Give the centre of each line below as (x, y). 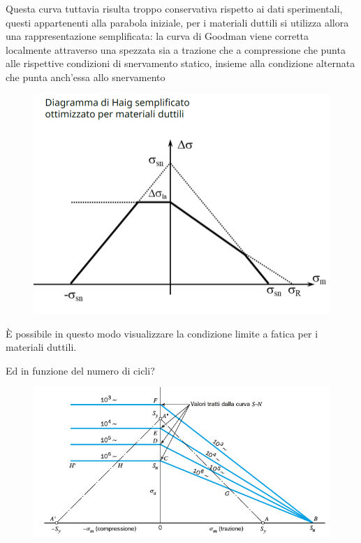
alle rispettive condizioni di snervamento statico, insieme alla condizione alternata (180, 63)
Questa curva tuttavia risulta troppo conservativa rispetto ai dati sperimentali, (174, 8)
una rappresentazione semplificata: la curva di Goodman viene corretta (157, 36)
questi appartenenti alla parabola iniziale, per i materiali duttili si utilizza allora (177, 22)
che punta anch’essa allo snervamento (86, 77)
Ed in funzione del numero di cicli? (80, 370)
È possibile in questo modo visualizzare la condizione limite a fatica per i (162, 333)
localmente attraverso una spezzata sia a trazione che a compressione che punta (176, 49)
